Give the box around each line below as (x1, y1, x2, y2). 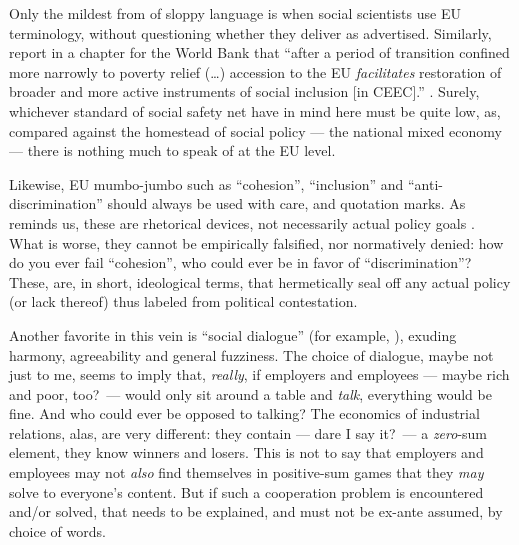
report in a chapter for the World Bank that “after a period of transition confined (9, 42, 510, 63)
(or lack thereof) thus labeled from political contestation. (9, 291, 358, 312)
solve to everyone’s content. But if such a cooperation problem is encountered (9, 481, 484, 502)
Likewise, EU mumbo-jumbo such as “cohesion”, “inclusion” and (9, 173, 404, 194)
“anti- (407, 173, 443, 194)
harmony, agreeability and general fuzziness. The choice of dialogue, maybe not (9, 344, 494, 365)
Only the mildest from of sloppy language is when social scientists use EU (9, 3, 461, 23)
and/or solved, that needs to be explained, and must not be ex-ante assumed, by (9, 501, 503, 522)
